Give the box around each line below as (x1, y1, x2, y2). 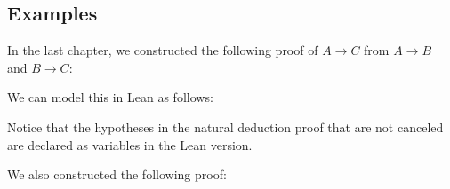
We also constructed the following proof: (7, 165, 227, 184)
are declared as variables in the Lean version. (7, 135, 253, 154)
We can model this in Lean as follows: (7, 88, 213, 106)
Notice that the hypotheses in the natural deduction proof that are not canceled (7, 117, 444, 136)
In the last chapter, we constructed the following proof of (7, 41, 318, 59)
